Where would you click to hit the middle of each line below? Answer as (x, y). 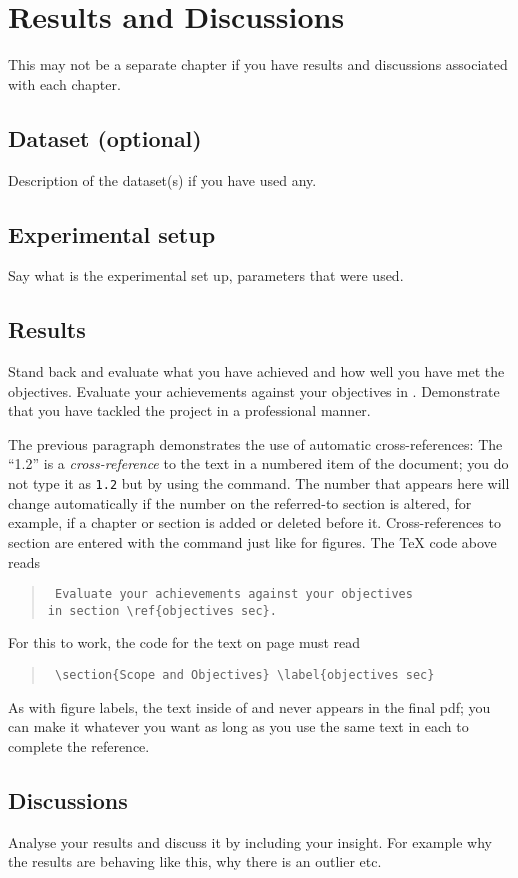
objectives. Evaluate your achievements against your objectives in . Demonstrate (254, 390)
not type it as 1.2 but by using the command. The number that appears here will (259, 483)
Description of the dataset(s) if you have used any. (162, 179)
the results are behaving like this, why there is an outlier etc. (195, 861)
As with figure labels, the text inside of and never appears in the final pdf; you (249, 706)
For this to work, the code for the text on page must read (184, 642)
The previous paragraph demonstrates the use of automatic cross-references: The (255, 443)
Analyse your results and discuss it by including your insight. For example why (250, 841)
